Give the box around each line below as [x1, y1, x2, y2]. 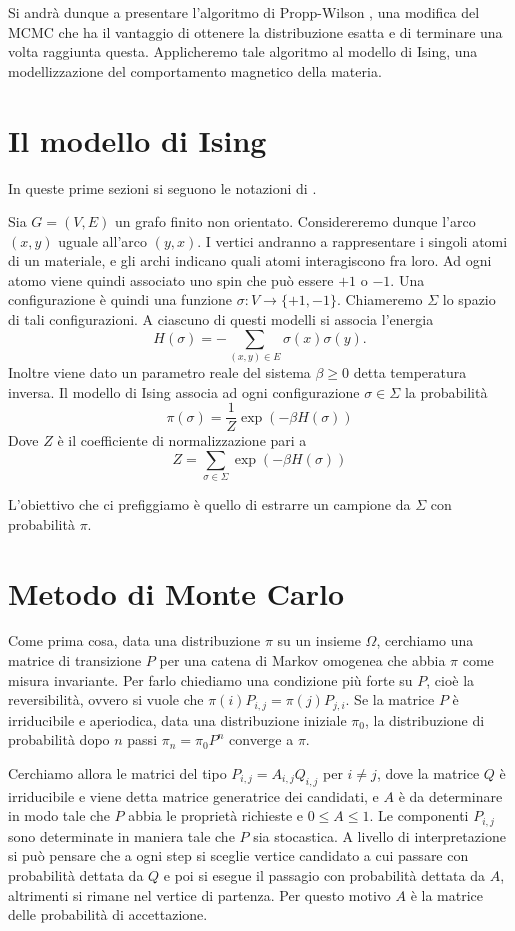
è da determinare [398, 785, 503, 806]
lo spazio [442, 289, 496, 310]
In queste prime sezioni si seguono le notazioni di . [8, 177, 317, 198]
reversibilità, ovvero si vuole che [8, 689, 204, 710]
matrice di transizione [8, 650, 142, 671]
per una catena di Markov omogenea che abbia [159, 650, 446, 671]
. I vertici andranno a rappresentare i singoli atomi [197, 230, 508, 251]
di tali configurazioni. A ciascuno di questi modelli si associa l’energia [8, 309, 434, 330]
